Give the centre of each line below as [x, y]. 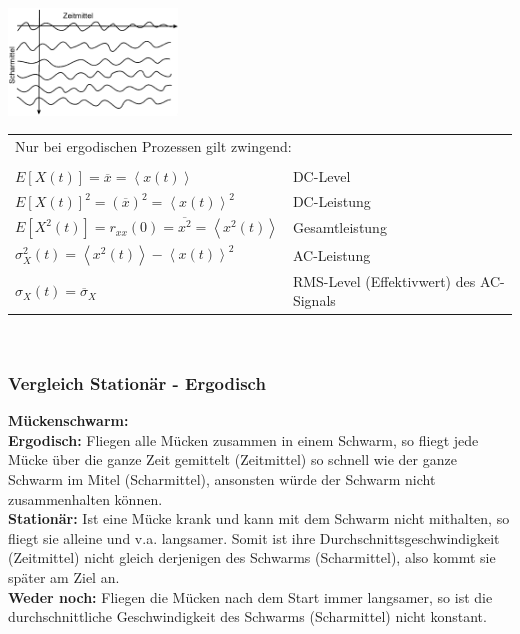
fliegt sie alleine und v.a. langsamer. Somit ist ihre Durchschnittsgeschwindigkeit [254, 537]
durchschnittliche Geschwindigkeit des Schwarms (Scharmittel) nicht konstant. [247, 616]
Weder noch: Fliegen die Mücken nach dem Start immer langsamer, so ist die [250, 596]
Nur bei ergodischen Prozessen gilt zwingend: [153, 146]
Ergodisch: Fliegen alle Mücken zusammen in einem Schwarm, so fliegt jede [243, 439]
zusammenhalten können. [85, 498]
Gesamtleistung [339, 227]
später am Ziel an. [64, 576]
